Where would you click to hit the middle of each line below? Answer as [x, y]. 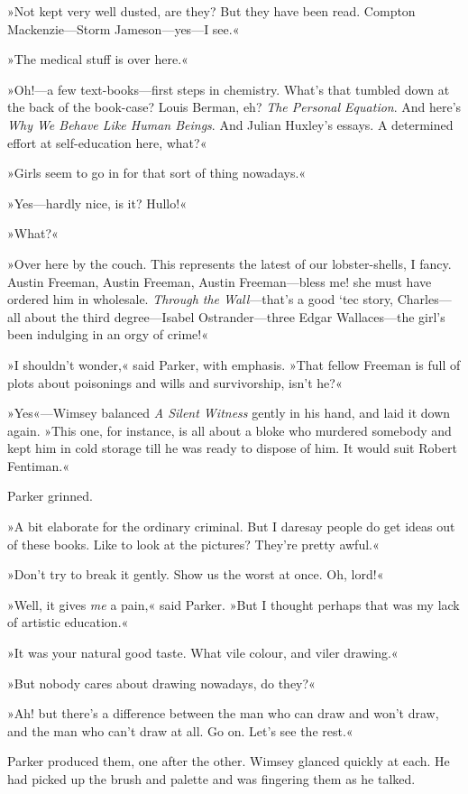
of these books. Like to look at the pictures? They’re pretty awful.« [193, 544]
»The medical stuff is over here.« [98, 59]
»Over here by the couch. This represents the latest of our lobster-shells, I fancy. [229, 263]
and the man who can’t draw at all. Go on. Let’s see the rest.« [180, 730]
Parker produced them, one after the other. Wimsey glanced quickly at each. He [229, 761]
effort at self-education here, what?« [107, 142]
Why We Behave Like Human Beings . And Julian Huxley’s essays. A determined [230, 124]
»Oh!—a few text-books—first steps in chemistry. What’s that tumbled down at [229, 89]
